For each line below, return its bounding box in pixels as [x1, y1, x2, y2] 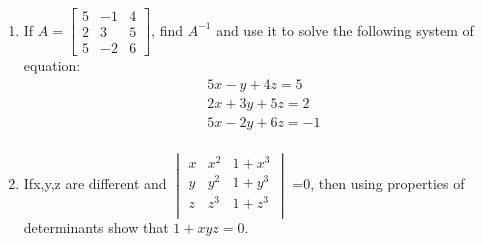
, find [151, 19, 183, 40]
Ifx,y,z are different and [23, 173, 167, 194]
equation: [23, 55, 81, 76]
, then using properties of [310, 173, 465, 194]
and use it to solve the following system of [216, 19, 474, 40]
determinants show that [23, 217, 169, 238]
